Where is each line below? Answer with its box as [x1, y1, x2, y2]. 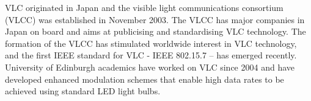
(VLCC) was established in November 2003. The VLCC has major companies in [5, 13, 305, 26]
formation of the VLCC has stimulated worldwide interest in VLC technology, [5, 37, 297, 49]
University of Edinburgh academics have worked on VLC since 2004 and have [5, 60, 295, 73]
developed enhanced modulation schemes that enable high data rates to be [5, 72, 284, 85]
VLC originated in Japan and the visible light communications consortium [5, 1, 284, 13]
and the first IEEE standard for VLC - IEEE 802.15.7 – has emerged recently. [5, 49, 297, 61]
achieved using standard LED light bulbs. [5, 85, 161, 97]
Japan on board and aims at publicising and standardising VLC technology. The [5, 25, 306, 38]
